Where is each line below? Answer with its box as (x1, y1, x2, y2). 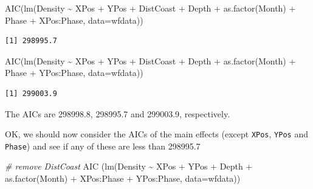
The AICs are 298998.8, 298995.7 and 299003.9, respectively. (5, 107, 230, 120)
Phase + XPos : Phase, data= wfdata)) (5, 13, 143, 26)
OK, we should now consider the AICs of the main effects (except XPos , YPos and (5, 128, 308, 140)
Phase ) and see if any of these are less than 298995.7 (5, 139, 201, 152)
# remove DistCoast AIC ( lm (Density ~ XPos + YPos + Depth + (5, 160, 253, 173)
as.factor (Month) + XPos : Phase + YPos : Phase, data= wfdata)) (5, 172, 241, 185)
